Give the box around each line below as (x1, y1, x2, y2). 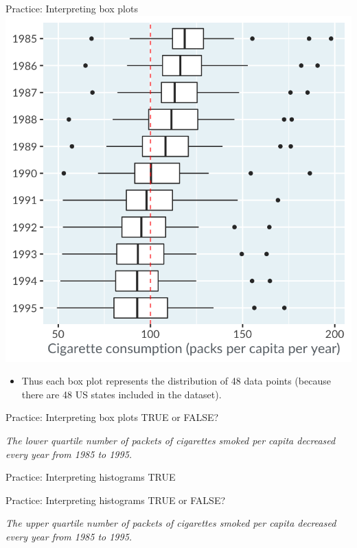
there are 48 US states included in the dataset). (21, 387, 222, 401)
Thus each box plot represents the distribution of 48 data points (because (21, 374, 331, 388)
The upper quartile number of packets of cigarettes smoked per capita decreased (5, 516, 336, 530)
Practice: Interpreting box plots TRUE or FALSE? (5, 410, 219, 424)
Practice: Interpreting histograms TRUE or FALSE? (5, 492, 226, 507)
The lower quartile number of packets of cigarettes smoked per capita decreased (5, 433, 336, 447)
